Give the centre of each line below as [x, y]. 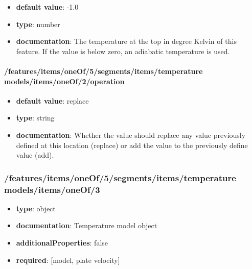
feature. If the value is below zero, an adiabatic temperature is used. [123, 51]
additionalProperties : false [62, 243]
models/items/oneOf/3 [52, 189]
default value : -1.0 [47, 7]
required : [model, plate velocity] [68, 260]
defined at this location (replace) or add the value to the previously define [132, 145]
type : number [38, 24]
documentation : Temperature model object [87, 225]
